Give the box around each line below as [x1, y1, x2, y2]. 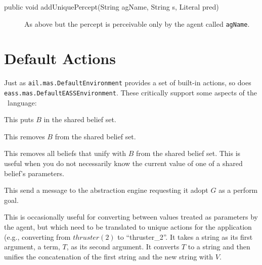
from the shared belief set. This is [136, 148, 241, 158]
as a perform [219, 185, 258, 195]
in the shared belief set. [43, 114, 116, 125]
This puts [4, 114, 34, 125]
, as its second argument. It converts [66, 241, 180, 252]
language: [7, 97, 37, 108]
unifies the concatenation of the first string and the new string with [4, 251, 213, 261]
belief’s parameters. [4, 168, 64, 178]
